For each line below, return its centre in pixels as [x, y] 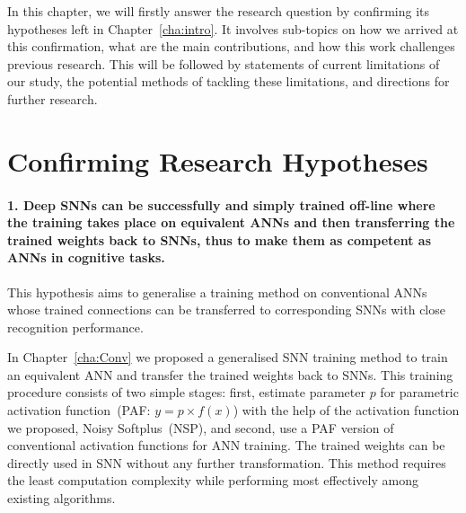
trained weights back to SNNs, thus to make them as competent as [220, 239]
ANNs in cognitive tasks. [86, 257]
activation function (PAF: [79, 410]
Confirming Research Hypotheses [218, 160]
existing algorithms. [62, 498]
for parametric [419, 392]
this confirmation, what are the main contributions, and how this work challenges [231, 46]
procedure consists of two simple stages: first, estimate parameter [186, 392]
